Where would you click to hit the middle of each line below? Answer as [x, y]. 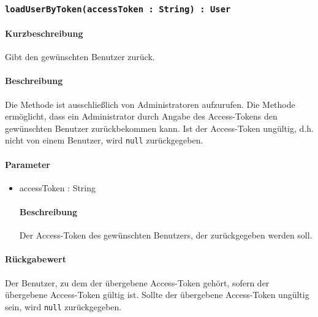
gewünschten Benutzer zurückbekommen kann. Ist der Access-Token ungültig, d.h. [159, 128]
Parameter [28, 164]
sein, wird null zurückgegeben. [63, 306]
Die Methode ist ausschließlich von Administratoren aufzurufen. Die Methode [150, 104]
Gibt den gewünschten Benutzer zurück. [80, 57]
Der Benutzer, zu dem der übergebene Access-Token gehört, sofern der [137, 282]
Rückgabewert [36, 259]
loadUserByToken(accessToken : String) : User [118, 9]
